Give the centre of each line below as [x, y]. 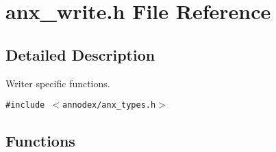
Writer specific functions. [58, 83]
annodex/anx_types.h [109, 105]
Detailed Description [80, 54]
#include [25, 105]
